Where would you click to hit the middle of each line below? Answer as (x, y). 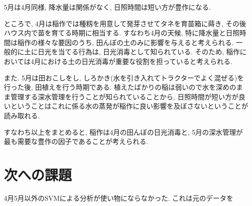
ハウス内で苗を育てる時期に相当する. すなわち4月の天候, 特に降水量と (115, 33)
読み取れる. (22, 115)
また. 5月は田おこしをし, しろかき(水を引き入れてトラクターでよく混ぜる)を (124, 77)
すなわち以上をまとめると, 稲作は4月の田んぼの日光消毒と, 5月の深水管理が (124, 132)
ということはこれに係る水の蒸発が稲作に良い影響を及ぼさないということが (129, 106)
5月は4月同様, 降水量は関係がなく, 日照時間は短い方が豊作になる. (107, 7)
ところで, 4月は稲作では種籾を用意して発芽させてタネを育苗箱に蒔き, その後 (125, 23)
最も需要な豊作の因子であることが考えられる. (76, 141)
